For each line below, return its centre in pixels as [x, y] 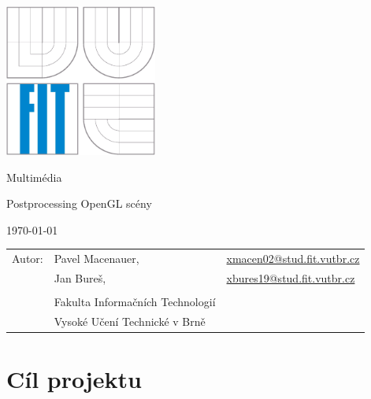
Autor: [28, 259]
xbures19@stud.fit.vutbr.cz [291, 277]
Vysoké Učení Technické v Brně [130, 321]
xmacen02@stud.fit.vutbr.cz [293, 259]
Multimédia [34, 177]
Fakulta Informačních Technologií [135, 302]
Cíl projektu [74, 379]
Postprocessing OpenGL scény [79, 203]
